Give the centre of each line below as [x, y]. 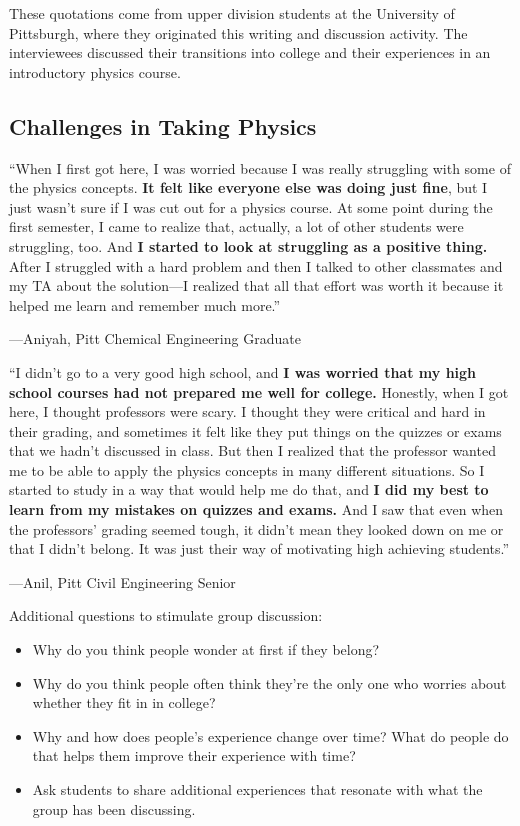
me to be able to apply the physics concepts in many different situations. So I [247, 469]
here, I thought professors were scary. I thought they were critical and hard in [247, 411]
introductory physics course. [95, 71]
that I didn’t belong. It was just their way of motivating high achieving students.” [259, 548]
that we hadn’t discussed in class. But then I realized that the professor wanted [252, 450]
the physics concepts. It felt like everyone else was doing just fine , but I [248, 187]
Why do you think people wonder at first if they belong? [206, 649]
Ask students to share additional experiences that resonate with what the [257, 789]
